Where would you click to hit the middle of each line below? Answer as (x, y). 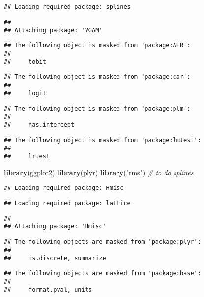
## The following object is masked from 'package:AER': (97, 45)
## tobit (25, 62)
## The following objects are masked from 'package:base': (102, 274)
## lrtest (27, 157)
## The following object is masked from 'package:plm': (97, 108)
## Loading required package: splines (67, 7)
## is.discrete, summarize (55, 258)
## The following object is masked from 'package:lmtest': (102, 140)
